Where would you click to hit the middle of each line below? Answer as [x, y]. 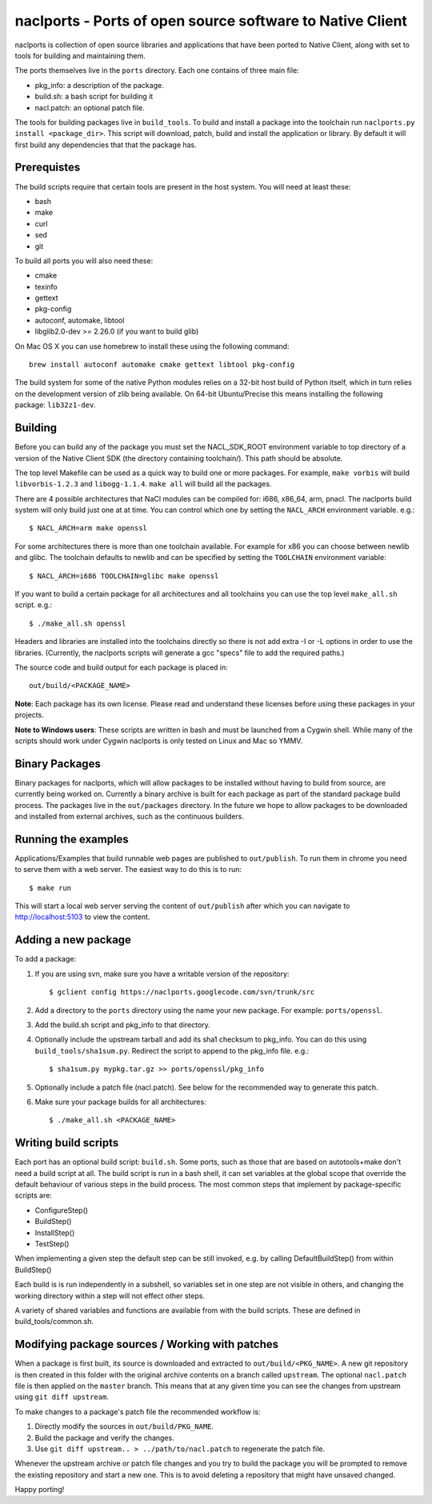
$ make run [50, 888]
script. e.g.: [34, 605]
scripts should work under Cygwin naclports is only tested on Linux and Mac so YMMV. [159, 741]
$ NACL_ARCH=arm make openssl [88, 528]
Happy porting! [40, 1490]
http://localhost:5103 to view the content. [82, 917]
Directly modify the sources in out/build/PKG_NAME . [124, 1426]
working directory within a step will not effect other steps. [110, 1295]
